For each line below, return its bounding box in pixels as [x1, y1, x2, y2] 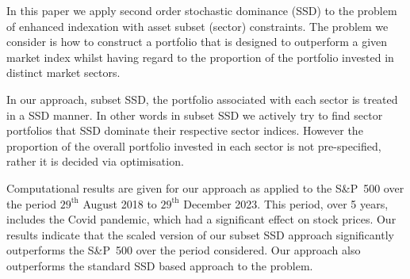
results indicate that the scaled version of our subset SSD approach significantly [6, 226, 394, 243]
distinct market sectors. [6, 64, 121, 81]
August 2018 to [82, 195, 157, 212]
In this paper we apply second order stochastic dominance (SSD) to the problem [6, 2, 397, 18]
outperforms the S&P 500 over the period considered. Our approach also [6, 242, 361, 258]
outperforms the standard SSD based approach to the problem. [6, 257, 313, 273]
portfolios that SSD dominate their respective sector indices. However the [6, 122, 363, 139]
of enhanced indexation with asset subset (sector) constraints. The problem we [6, 17, 389, 34]
